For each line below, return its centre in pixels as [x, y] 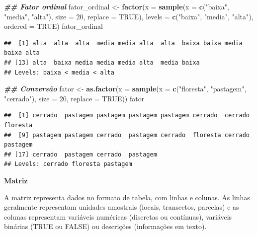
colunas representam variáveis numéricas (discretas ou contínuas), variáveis [118, 216]
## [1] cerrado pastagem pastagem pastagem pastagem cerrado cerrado [127, 116]
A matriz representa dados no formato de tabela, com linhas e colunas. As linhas [127, 197]
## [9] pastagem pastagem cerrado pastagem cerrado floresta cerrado [127, 135]
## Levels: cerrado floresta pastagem [68, 164]
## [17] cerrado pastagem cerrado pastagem [81, 154]
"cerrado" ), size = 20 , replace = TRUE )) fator [74, 98]
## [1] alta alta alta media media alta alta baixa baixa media [123, 43]
